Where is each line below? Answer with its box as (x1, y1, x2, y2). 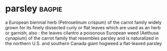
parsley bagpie (5, 3, 63, 14)
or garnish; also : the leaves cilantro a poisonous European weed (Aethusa (5, 30, 159, 36)
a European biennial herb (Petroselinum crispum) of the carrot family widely (5, 19, 162, 25)
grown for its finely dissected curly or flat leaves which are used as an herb (5, 24, 161, 30)
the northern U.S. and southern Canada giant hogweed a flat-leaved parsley (5, 40, 162, 46)
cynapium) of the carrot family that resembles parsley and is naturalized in (5, 35, 159, 41)
